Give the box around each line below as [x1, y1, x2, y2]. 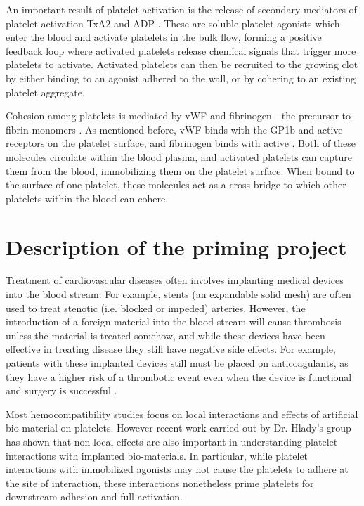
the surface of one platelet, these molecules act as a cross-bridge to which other [6, 177, 346, 192]
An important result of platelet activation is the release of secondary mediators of [6, 2, 357, 16]
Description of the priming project [6, 232, 347, 261]
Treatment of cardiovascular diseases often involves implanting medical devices [6, 273, 344, 287]
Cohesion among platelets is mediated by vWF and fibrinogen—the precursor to [6, 108, 351, 123]
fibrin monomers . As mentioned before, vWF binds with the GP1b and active [6, 122, 343, 136]
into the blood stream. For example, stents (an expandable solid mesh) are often [6, 287, 351, 301]
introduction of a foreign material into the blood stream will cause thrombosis [6, 314, 342, 329]
